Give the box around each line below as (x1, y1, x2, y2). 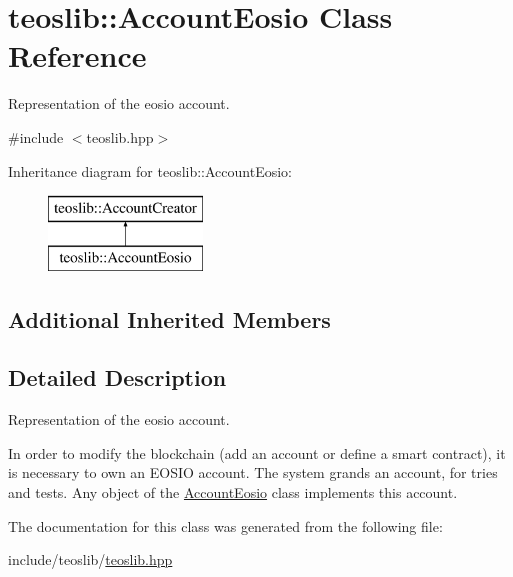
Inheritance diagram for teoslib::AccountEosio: (8, 160, 292, 181)
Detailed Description (8, 362, 227, 393)
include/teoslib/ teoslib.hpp (8, 549, 173, 570)
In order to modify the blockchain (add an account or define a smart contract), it (8, 442, 506, 463)
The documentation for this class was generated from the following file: (8, 515, 443, 536)
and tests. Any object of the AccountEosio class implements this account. (8, 482, 458, 503)
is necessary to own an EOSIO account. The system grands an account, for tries (8, 462, 498, 483)
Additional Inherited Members (8, 303, 331, 334)
